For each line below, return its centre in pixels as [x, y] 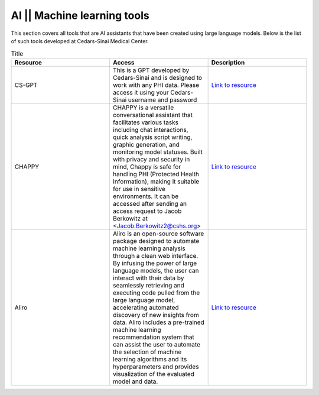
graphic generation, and [147, 144]
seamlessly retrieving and [149, 285]
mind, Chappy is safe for [147, 167]
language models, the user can [156, 270]
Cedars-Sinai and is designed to [158, 77]
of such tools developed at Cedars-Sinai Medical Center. [80, 41]
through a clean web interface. [156, 255]
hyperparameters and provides [156, 367]
